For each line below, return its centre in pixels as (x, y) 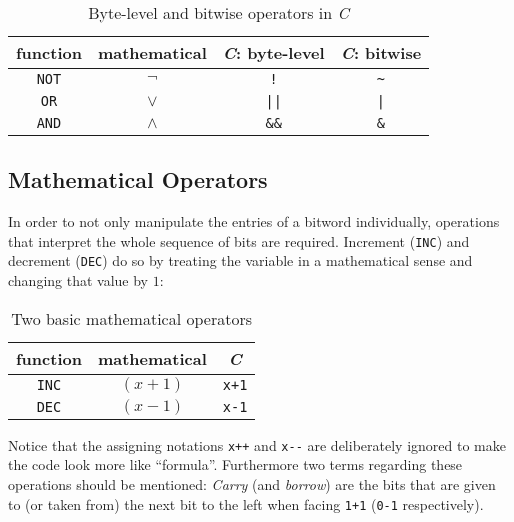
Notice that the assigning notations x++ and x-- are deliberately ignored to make (257, 444)
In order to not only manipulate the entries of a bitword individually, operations (254, 221)
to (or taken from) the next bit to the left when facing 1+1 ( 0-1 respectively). (246, 503)
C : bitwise (381, 52)
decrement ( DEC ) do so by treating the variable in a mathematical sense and (240, 260)
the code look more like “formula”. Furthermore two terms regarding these (235, 464)
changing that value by (78, 280)
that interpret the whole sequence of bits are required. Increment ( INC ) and (239, 240)
